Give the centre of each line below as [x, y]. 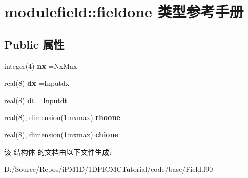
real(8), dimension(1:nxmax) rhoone [62, 117]
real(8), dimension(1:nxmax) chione [61, 134]
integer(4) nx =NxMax [41, 65]
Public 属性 [34, 44]
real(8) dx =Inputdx [37, 83]
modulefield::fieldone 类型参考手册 [124, 12]
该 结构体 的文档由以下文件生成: [58, 152]
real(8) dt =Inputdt [36, 100]
